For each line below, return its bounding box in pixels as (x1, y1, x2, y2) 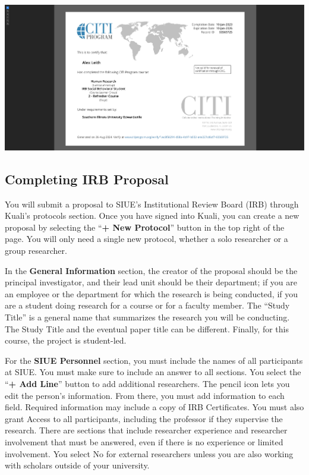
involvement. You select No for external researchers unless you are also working (5, 447, 294, 460)
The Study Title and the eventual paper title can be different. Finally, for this (5, 322, 289, 335)
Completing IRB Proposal (5, 169, 169, 188)
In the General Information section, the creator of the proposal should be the (5, 264, 298, 276)
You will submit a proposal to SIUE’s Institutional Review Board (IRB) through (5, 197, 299, 210)
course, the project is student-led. (5, 334, 127, 347)
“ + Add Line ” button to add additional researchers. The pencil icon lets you (5, 377, 290, 389)
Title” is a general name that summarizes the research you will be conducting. (5, 310, 290, 323)
